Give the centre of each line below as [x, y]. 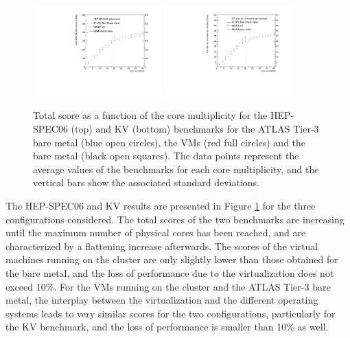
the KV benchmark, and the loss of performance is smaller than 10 [146, 327]
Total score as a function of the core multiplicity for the [150, 115]
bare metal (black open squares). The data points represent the [166, 156]
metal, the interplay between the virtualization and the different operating [162, 300]
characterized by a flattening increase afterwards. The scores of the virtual [162, 246]
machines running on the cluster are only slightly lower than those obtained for [172, 259]
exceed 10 [26, 286]
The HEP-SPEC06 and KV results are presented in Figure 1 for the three [161, 205]
